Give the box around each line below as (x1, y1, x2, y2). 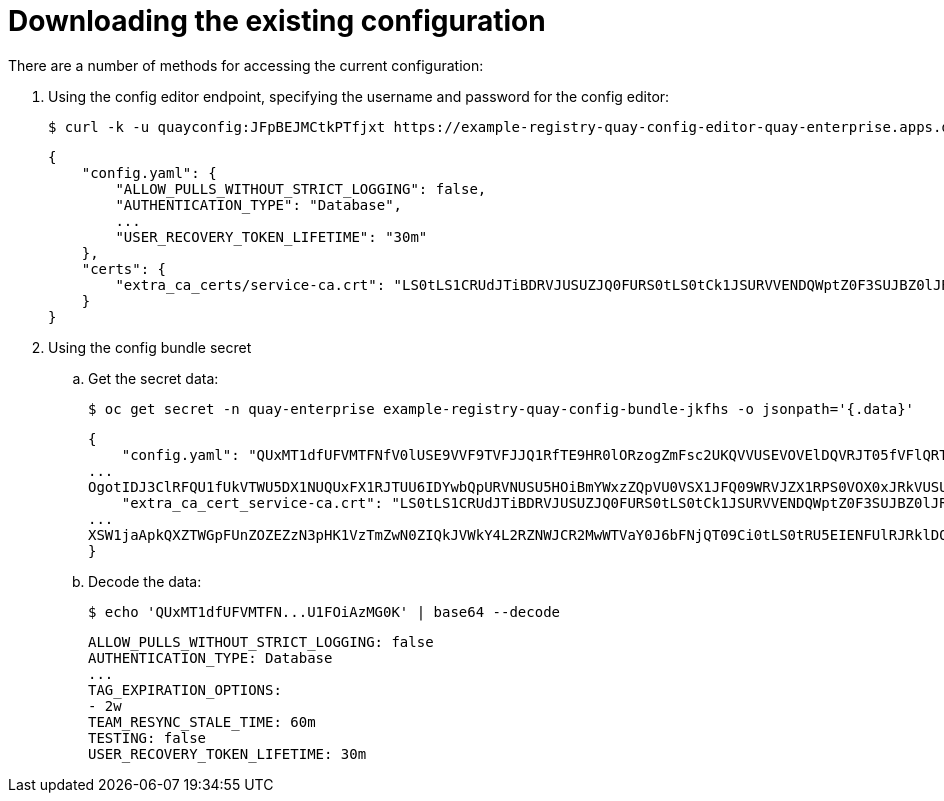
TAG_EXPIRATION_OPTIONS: (88, 681, 282, 698)
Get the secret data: (88, 369, 219, 387)
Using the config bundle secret (48, 338, 252, 356)
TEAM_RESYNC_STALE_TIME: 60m (88, 713, 316, 730)
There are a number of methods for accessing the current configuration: (8, 56, 484, 74)
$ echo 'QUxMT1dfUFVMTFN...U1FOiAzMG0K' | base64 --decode (88, 603, 561, 620)
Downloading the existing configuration (8, 4, 546, 38)
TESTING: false (88, 729, 207, 746)
